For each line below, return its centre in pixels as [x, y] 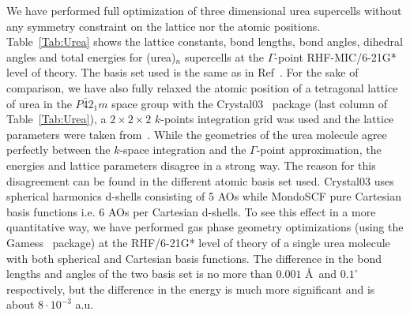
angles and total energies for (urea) [91, 56]
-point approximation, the [319, 150]
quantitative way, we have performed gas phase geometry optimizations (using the [205, 227]
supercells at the [224, 56]
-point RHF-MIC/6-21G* [335, 56]
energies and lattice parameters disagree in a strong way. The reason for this [191, 165]
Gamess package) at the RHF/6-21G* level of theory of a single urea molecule [198, 242]
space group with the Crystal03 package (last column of [249, 103]
